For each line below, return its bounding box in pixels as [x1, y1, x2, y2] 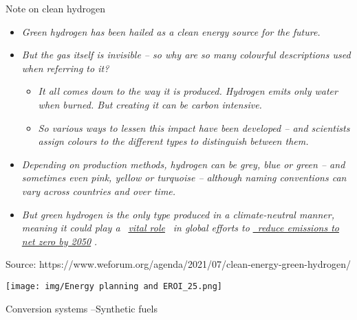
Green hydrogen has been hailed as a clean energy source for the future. [21, 24, 321, 38]
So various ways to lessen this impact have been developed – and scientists [38, 120, 350, 135]
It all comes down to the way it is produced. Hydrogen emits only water [38, 84, 338, 98]
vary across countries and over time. [21, 183, 176, 198]
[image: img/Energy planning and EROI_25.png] [6, 281, 222, 291]
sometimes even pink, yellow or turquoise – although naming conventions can [21, 170, 347, 185]
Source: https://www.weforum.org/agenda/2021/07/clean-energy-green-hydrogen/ [6, 257, 351, 271]
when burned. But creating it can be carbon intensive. [38, 97, 262, 111]
